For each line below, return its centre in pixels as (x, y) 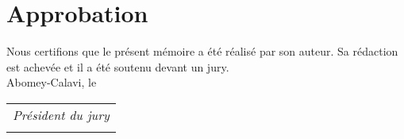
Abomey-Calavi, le (52, 82)
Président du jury (61, 114)
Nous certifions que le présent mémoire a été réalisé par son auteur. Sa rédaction (202, 51)
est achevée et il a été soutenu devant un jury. (118, 66)
